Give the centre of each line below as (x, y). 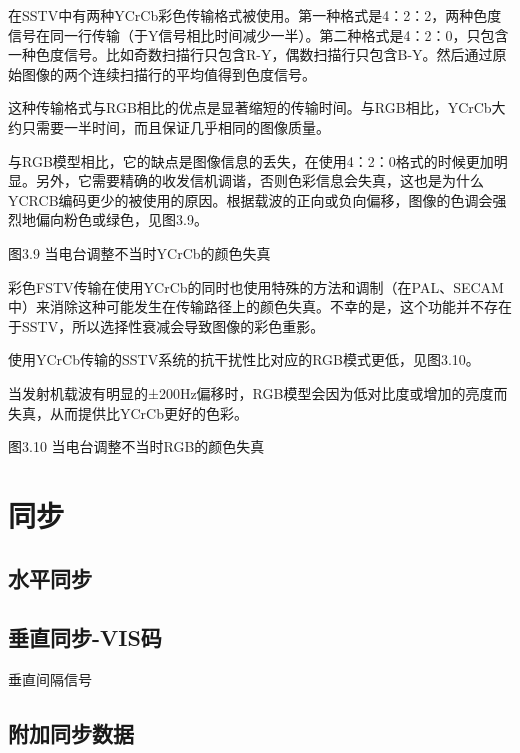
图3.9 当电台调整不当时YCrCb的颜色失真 (139, 252)
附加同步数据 (71, 733)
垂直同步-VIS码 (85, 637)
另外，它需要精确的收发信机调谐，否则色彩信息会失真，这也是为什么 (259, 180)
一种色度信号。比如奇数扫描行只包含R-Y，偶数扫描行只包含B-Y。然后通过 (250, 54)
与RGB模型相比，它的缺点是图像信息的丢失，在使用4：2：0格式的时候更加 (251, 160)
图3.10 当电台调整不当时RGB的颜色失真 (136, 446)
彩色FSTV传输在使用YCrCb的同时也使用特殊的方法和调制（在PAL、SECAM (256, 286)
